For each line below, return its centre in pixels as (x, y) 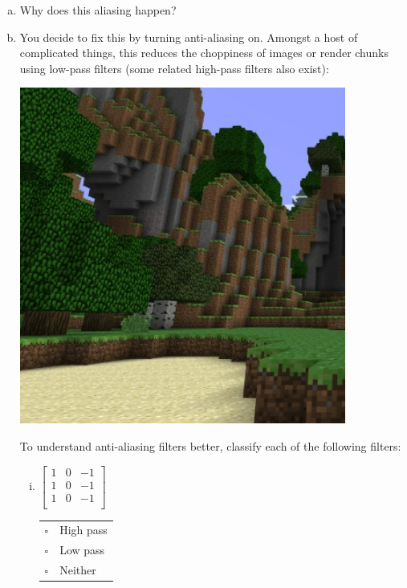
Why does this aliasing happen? (98, 10)
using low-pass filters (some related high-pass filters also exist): (174, 68)
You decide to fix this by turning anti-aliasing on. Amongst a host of (189, 37)
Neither (78, 570)
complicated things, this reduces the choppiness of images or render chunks (204, 53)
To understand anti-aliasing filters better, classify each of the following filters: (210, 445)
